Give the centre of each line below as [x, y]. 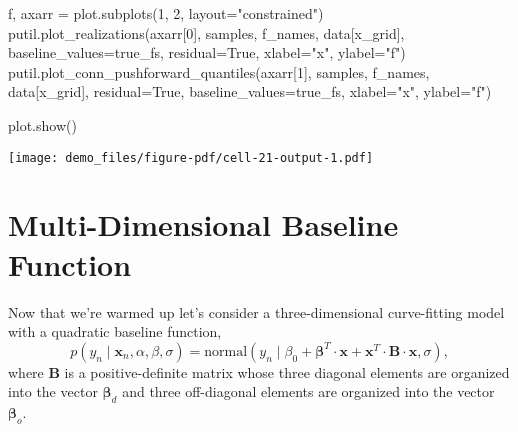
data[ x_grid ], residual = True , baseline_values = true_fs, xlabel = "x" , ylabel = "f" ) [250, 91]
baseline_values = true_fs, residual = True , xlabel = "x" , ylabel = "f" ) [207, 52]
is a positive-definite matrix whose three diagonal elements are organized [287, 371]
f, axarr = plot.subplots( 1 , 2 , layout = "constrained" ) [166, 13]
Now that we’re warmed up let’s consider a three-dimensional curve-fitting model [256, 311]
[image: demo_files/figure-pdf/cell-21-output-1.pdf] [191, 157]
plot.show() [42, 124]
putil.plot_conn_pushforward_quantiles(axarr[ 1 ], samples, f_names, [219, 71]
